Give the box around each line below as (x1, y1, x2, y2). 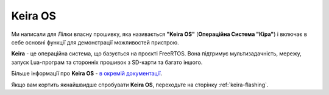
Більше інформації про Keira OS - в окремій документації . (11, 70, 163, 77)
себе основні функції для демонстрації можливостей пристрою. (11, 38, 179, 46)
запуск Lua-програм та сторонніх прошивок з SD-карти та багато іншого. (11, 58, 203, 66)
